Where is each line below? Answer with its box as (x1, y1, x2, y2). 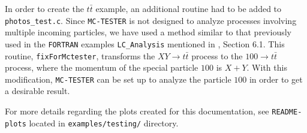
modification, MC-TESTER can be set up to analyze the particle (5, 72, 231, 85)
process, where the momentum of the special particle (5, 61, 198, 74)
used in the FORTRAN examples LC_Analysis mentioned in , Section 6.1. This (5, 37, 285, 50)
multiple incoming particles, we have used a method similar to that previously (5, 26, 291, 38)
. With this (246, 61, 287, 74)
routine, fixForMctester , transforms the (5, 49, 155, 62)
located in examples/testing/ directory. (29, 116, 179, 129)
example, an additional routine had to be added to (95, 2, 282, 14)
